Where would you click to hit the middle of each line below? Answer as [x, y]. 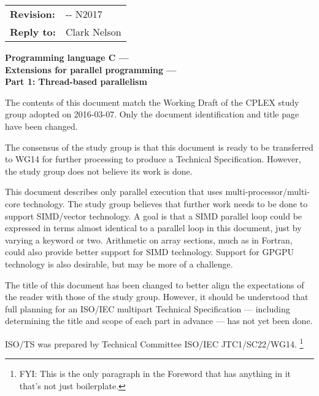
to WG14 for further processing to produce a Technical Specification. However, [153, 159]
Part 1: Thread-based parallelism [76, 81]
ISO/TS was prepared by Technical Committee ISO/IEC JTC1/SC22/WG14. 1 [154, 343]
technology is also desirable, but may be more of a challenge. [119, 263]
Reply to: [33, 32]
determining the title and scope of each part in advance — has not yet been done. [159, 321]
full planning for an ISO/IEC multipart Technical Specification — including [148, 308]
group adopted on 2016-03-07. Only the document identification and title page [152, 114]
